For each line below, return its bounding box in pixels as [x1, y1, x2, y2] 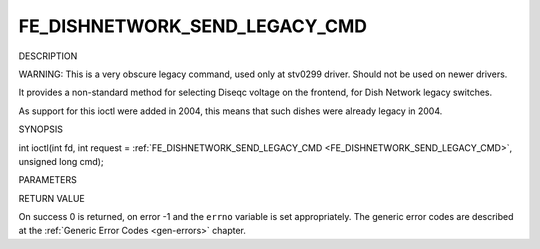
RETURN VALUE [18, 192, 85, 204]
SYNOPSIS [18, 123, 64, 135]
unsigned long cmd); [18, 155, 104, 167]
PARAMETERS [18, 174, 77, 186]
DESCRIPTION [18, 50, 78, 62]
